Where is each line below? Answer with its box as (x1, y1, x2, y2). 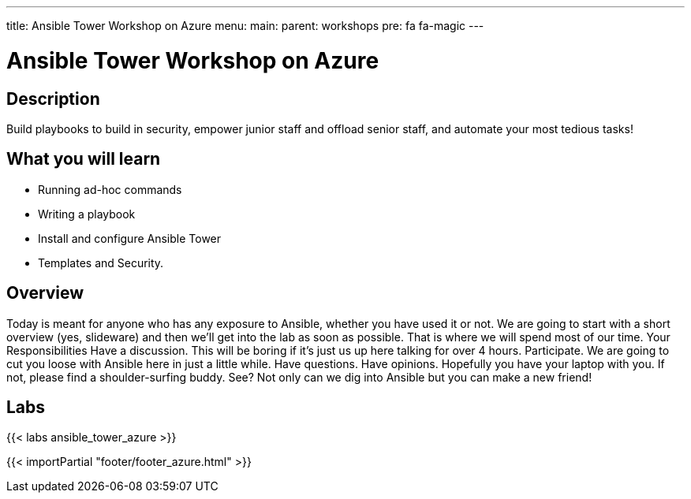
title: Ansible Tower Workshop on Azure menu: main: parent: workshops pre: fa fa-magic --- (6, 19, 484, 32)
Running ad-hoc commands (38, 182, 182, 196)
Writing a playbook (38, 207, 136, 221)
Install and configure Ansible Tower (38, 231, 222, 245)
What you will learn (6, 149, 161, 169)
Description (6, 88, 100, 109)
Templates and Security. (38, 255, 164, 270)
